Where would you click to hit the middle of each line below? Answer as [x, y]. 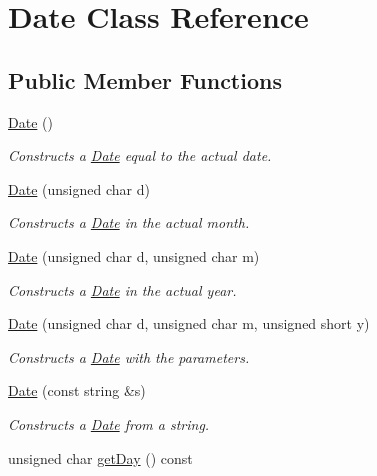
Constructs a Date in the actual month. [129, 222]
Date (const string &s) [77, 390]
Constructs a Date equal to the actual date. [140, 155]
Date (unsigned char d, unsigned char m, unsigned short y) [189, 323]
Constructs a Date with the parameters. [129, 356]
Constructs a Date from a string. [109, 423]
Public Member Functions [145, 79]
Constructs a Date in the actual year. [122, 289]
